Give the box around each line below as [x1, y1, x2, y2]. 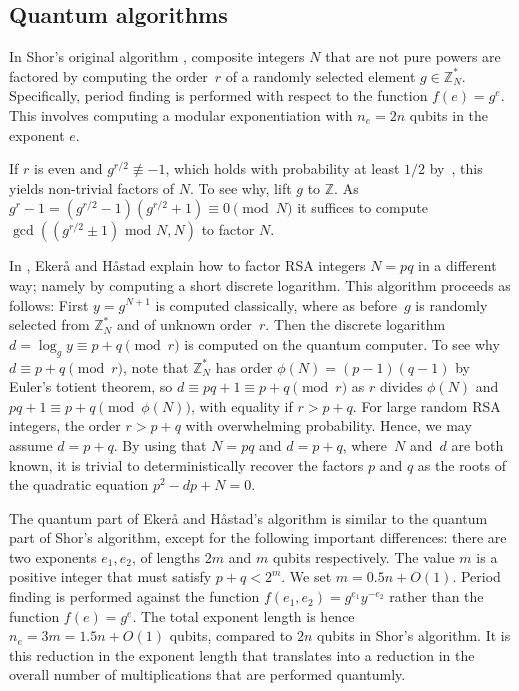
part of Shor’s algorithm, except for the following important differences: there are [9, 527, 507, 548]
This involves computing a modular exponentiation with [9, 104, 353, 125]
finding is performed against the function [9, 586, 260, 607]
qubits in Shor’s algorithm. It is [316, 625, 511, 646]
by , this [429, 158, 483, 179]
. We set [281, 566, 332, 587]
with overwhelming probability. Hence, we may [185, 415, 472, 436]
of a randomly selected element [225, 65, 416, 86]
